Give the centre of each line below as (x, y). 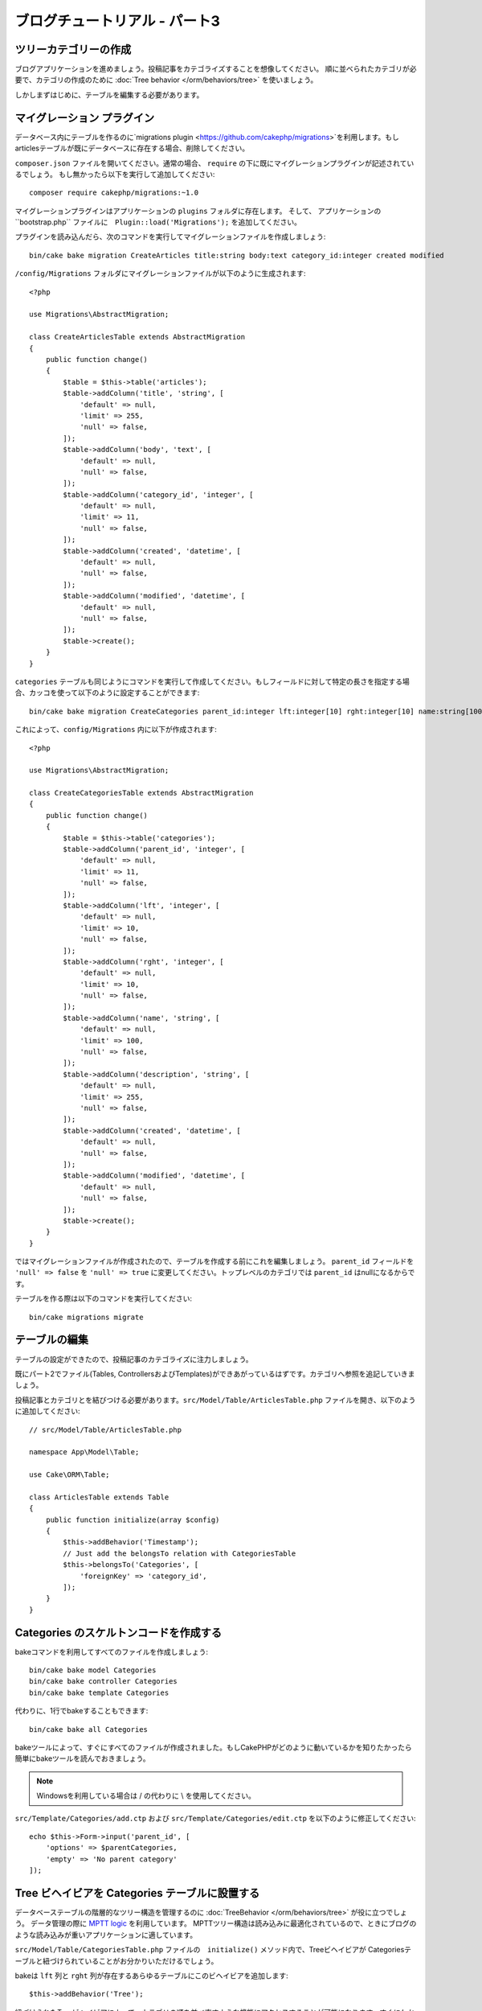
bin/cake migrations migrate (86, 1317)
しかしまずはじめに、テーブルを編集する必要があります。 (109, 95)
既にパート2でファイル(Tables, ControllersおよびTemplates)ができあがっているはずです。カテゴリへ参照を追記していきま (215, 1374)
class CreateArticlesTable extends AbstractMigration (137, 337)
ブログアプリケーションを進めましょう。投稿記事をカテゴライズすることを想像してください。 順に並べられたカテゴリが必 (216, 69)
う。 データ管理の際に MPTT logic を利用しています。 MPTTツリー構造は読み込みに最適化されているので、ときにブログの (216, 1923)
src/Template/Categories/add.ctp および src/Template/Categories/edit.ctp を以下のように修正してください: (216, 1818)
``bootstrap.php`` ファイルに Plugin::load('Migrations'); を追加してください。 (158, 222)
